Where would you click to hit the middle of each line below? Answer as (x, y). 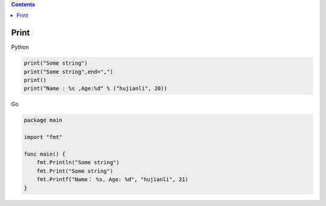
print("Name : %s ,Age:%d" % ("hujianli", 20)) (95, 89)
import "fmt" (43, 137)
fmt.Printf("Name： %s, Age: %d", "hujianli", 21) (113, 179)
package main (43, 120)
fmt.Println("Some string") (78, 163)
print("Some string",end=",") (69, 72)
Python (20, 47)
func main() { (45, 154)
